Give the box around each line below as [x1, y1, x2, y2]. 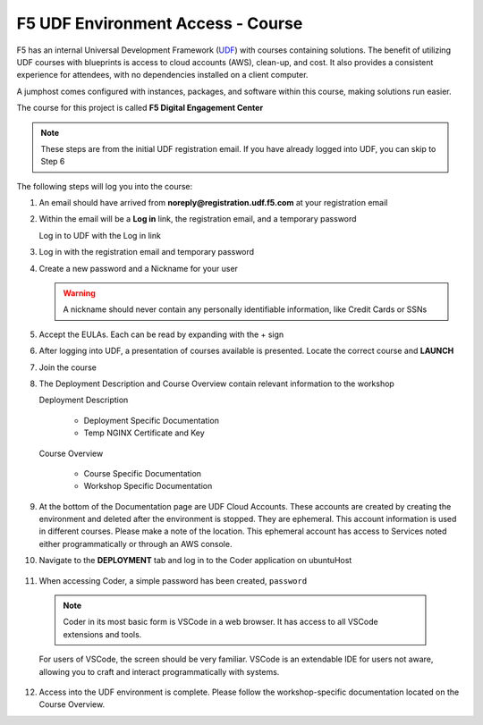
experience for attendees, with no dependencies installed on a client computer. [16, 70, 309, 80]
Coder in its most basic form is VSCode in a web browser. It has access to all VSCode [63, 617, 379, 628]
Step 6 [40, 156, 65, 167]
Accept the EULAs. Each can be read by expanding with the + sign [38, 329, 284, 340]
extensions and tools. [63, 628, 142, 639]
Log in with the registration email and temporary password [38, 247, 255, 257]
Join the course [38, 362, 97, 373]
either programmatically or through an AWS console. [38, 538, 233, 549]
